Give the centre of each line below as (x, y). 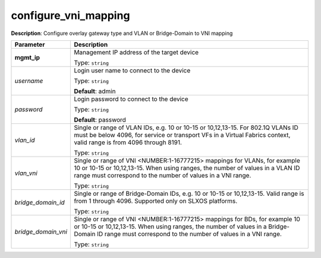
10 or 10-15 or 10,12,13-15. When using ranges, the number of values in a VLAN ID (187, 168)
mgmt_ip (27, 58)
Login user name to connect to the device (132, 70)
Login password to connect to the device (131, 99)
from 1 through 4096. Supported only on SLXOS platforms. (156, 200)
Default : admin (95, 91)
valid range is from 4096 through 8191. (128, 142)
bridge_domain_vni (41, 231)
